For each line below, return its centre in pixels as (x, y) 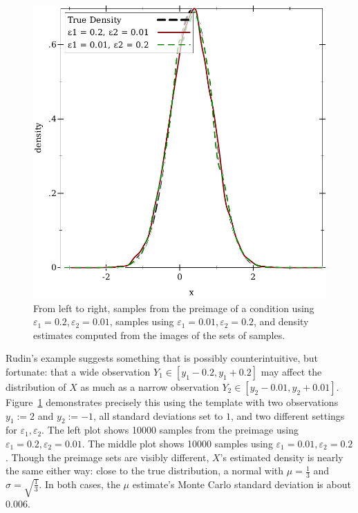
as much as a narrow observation (150, 386)
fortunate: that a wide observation (78, 371)
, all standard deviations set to (158, 415)
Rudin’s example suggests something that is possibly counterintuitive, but (162, 358)
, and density (281, 321)
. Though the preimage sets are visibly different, (107, 457)
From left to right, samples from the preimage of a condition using (174, 308)
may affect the (291, 371)
